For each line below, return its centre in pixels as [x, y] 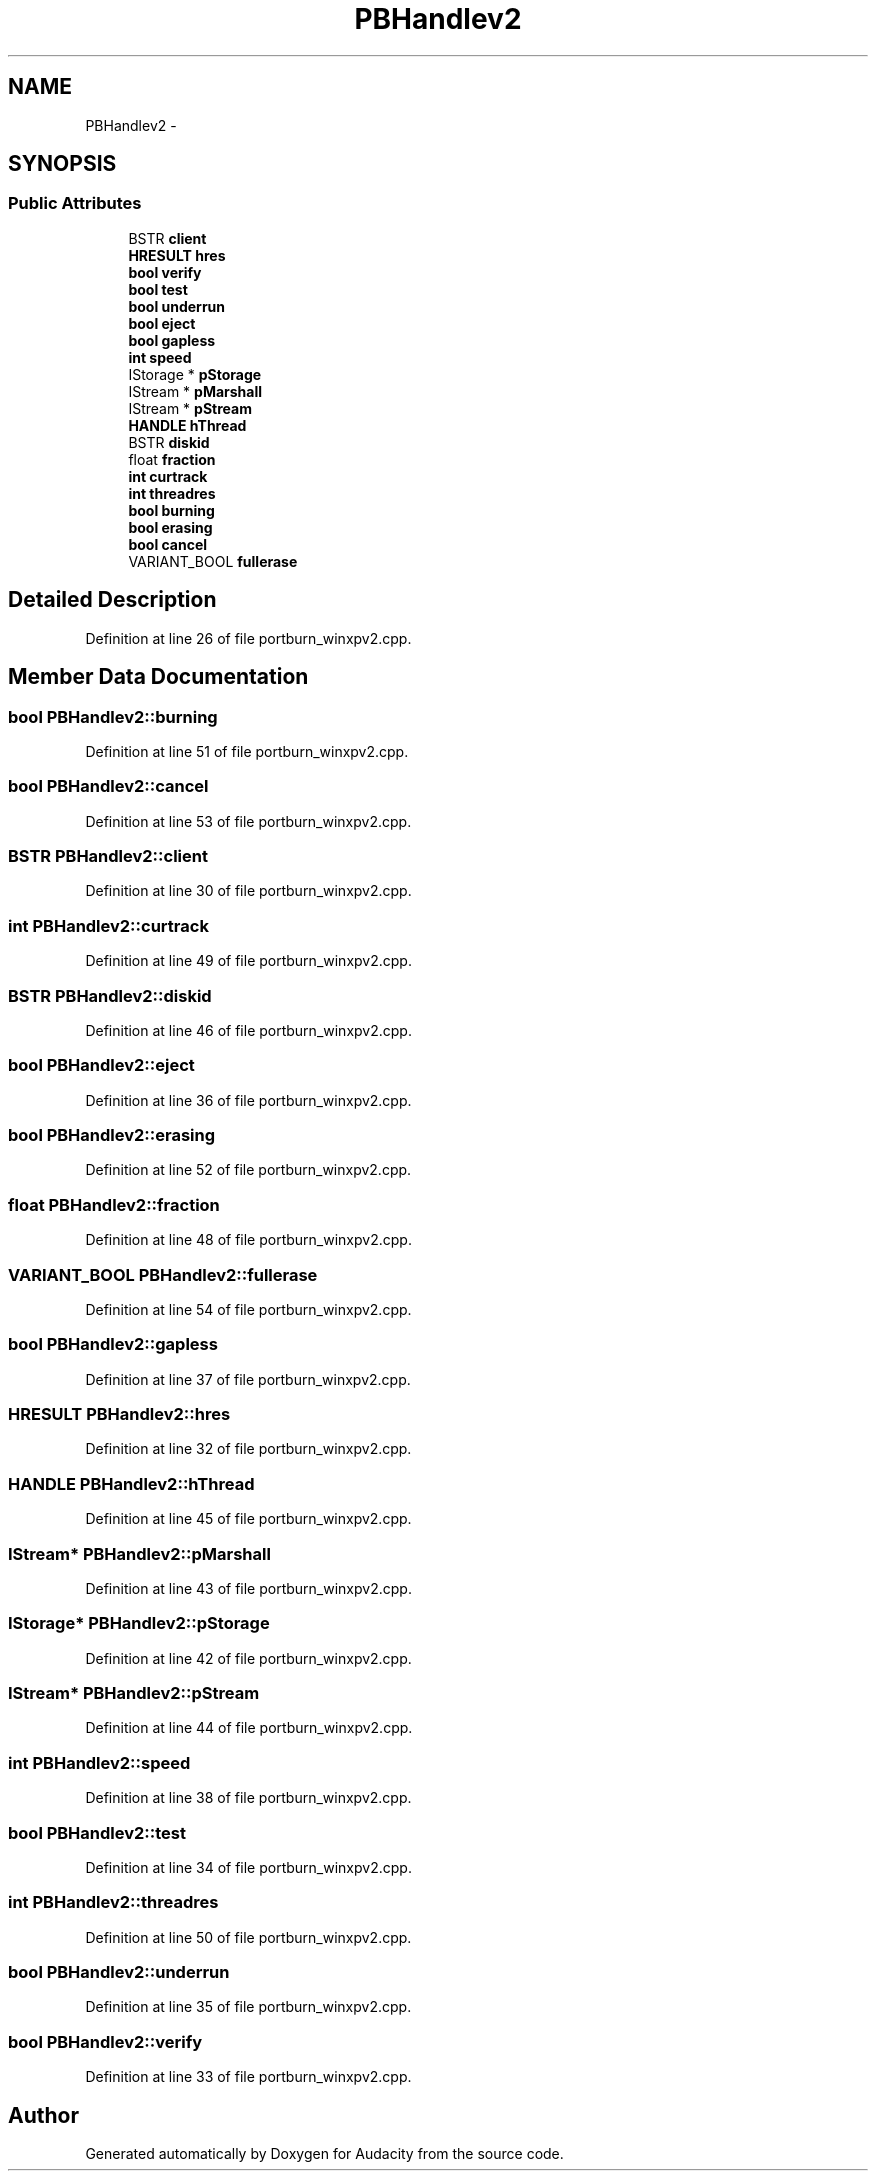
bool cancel [168, 544]
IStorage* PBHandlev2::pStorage [139, 1623]
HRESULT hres [177, 255]
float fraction [172, 459]
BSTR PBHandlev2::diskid [110, 995]
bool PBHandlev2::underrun [119, 1972]
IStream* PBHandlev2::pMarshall [139, 1553]
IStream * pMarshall [195, 391]
